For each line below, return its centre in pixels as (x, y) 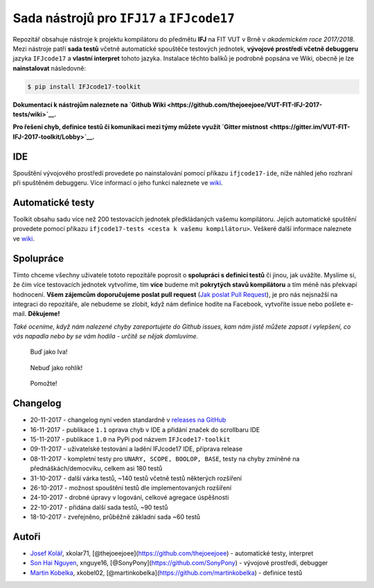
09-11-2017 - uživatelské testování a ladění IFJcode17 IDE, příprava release (136, 449)
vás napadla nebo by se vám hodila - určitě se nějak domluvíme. (106, 336)
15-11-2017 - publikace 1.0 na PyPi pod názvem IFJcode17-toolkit (131, 439)
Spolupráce (38, 258)
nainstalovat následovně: (50, 68)
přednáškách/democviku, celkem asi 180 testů (96, 469)
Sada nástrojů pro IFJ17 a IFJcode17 (124, 18)
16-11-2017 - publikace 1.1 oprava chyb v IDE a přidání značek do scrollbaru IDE (145, 429)
